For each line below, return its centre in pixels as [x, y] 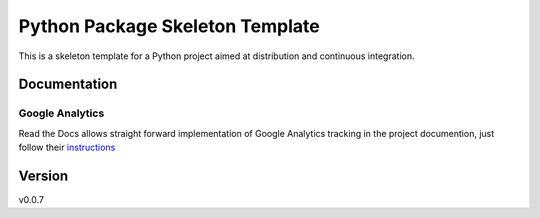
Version [43, 175]
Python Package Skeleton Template [169, 26]
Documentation [68, 84]
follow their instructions [67, 147]
